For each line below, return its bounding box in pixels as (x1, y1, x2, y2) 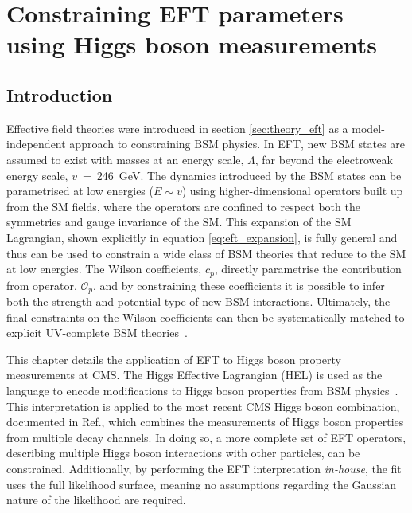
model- (352, 119, 385, 136)
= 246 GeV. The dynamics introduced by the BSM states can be (82, 166, 402, 183)
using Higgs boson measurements (6, 28, 378, 61)
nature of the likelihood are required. (6, 491, 186, 508)
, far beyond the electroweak (255, 151, 393, 167)
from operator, (6, 276, 77, 293)
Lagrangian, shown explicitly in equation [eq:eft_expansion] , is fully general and (6, 229, 398, 245)
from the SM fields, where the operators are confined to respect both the (6, 198, 360, 214)
